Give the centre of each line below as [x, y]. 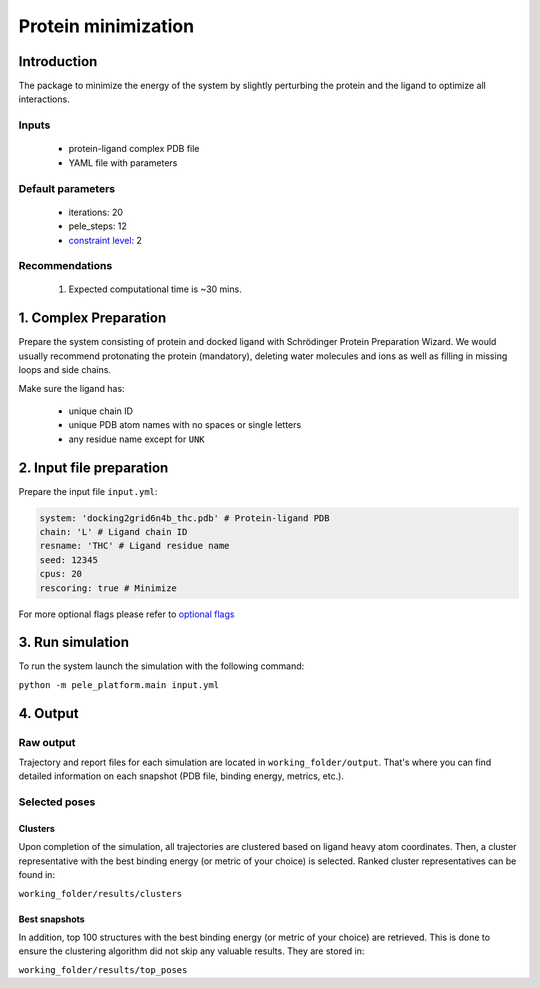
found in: [36, 875]
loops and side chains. [65, 370]
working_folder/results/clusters [100, 893]
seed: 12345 [69, 559]
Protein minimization [106, 26]
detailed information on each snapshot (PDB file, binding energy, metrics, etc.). [181, 776]
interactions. [44, 99]
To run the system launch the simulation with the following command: [161, 666]
